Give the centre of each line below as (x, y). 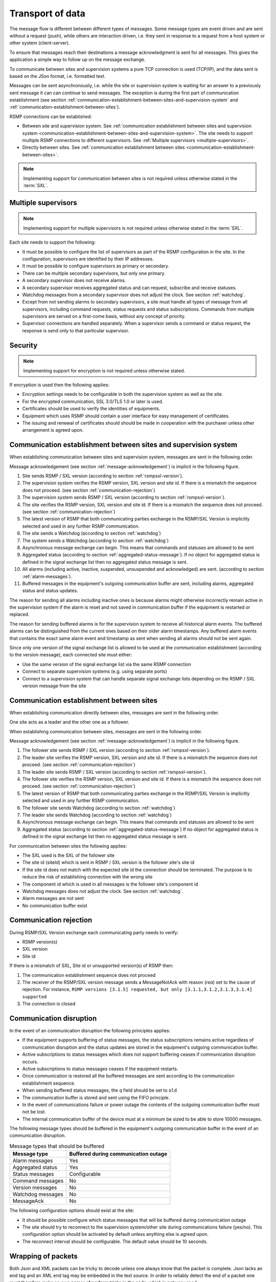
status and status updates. (50, 591)
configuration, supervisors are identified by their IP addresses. (88, 258)
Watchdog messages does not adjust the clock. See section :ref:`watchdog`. (103, 891)
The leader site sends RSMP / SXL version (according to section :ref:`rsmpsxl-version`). (114, 772)
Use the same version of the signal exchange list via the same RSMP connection (107, 664)
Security (24, 345)
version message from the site (54, 686)
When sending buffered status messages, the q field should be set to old (100, 1090)
